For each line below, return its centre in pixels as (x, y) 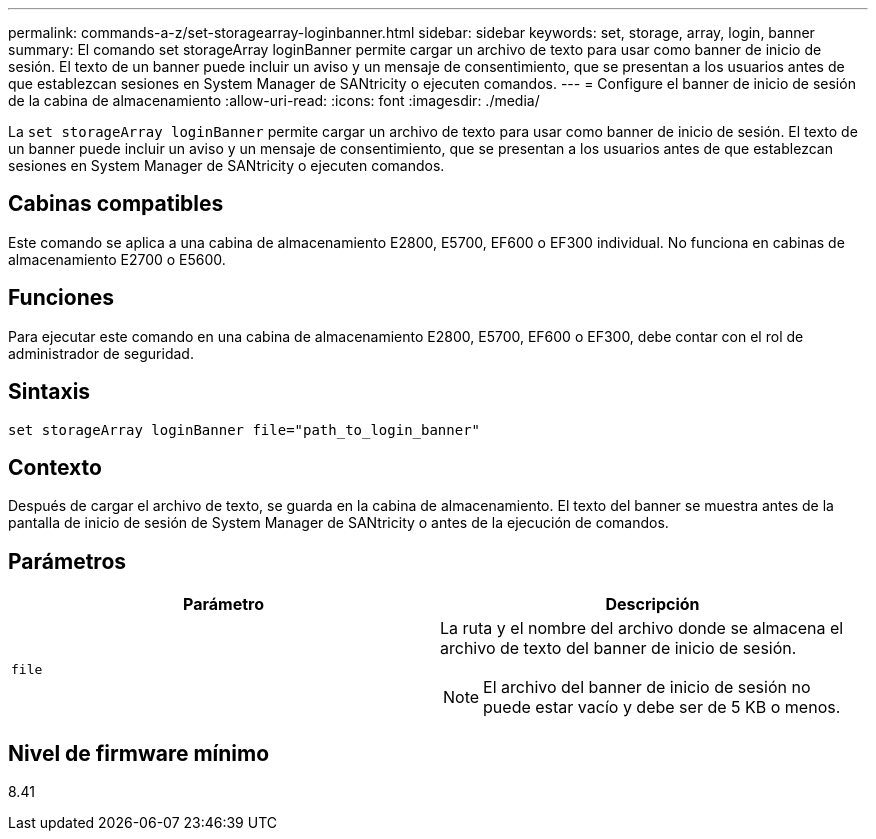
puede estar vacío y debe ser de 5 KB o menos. (662, 707)
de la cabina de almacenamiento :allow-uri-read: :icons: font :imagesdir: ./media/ (274, 100)
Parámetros (67, 561)
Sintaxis (49, 392)
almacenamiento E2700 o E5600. (117, 259)
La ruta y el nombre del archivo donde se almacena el (642, 628)
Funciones (61, 298)
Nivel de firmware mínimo (139, 753)
